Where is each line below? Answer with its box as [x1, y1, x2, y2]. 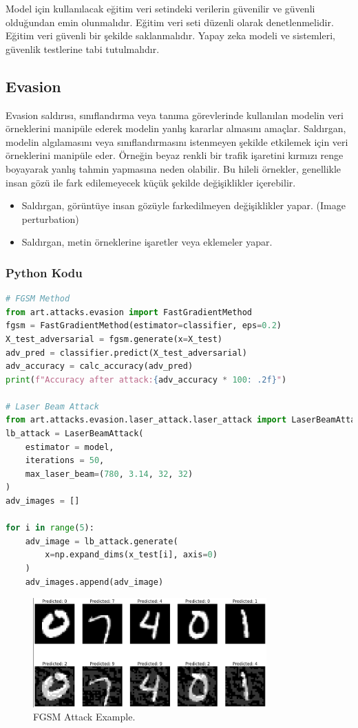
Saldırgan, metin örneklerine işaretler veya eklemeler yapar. [21, 235, 273, 249]
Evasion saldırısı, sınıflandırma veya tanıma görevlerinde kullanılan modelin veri [6, 107, 344, 122]
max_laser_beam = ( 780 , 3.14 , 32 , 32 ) [25, 469, 193, 479]
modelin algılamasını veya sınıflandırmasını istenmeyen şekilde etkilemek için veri [6, 134, 348, 149]
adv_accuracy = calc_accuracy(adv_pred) [6, 361, 193, 372]
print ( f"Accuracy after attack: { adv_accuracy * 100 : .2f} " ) [6, 374, 287, 385]
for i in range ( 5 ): [6, 523, 94, 533]
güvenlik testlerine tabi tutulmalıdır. [6, 41, 160, 56]
